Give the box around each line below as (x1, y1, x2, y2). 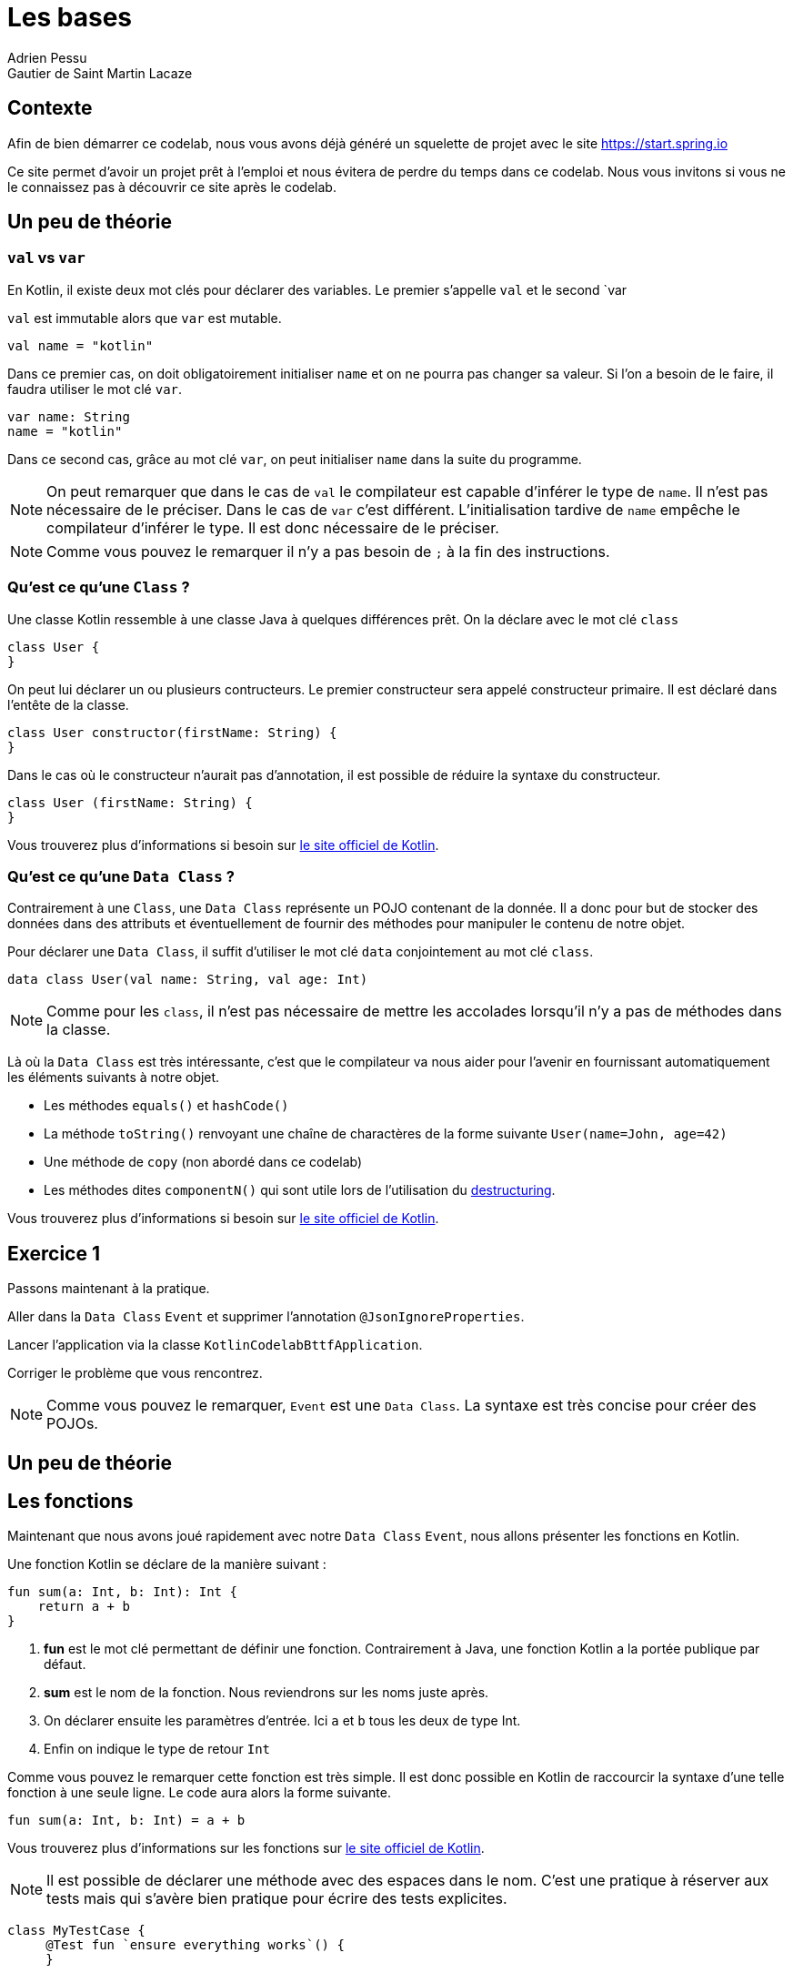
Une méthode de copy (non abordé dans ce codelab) (44, 1154, 363, 1170)
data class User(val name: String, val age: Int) (7, 972, 368, 987)
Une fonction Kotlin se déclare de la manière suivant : (7, 1556, 326, 1573)
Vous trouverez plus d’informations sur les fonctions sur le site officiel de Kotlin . (7, 1840, 485, 1857)
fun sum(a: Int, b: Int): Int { (7, 1584, 237, 1600)
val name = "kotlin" (7, 338, 154, 353)
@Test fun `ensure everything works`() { (45, 1938, 345, 1953)
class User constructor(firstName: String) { (7, 724, 337, 740)
